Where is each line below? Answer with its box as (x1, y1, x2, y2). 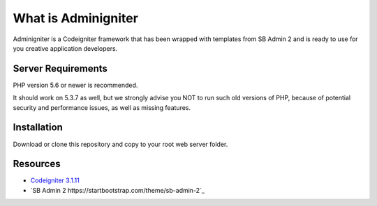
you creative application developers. (13, 44, 118, 52)
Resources (13, 158, 61, 170)
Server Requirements (13, 63, 108, 74)
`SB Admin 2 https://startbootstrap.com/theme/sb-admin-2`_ (30, 186, 205, 194)
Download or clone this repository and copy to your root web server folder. (13, 140, 228, 148)
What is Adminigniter (13, 10, 139, 26)
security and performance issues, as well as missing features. (13, 103, 191, 111)
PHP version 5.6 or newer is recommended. (13, 81, 138, 89)
